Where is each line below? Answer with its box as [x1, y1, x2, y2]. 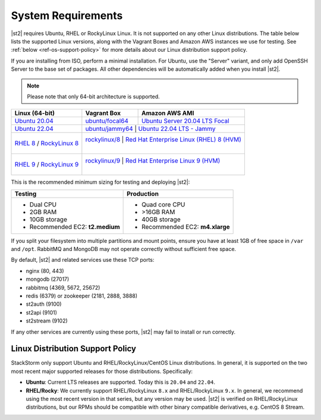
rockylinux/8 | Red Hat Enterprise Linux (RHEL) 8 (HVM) [85, 136, 242, 144]
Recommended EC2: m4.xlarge [141, 222, 230, 231]
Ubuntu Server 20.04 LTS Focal [141, 117, 229, 125]
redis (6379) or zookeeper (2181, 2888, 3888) [26, 292, 138, 300]
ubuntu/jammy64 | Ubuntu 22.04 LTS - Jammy [85, 125, 216, 133]
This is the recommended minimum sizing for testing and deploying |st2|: [11, 178, 190, 186]
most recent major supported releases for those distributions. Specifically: [11, 368, 193, 375]
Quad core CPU [141, 200, 185, 208]
